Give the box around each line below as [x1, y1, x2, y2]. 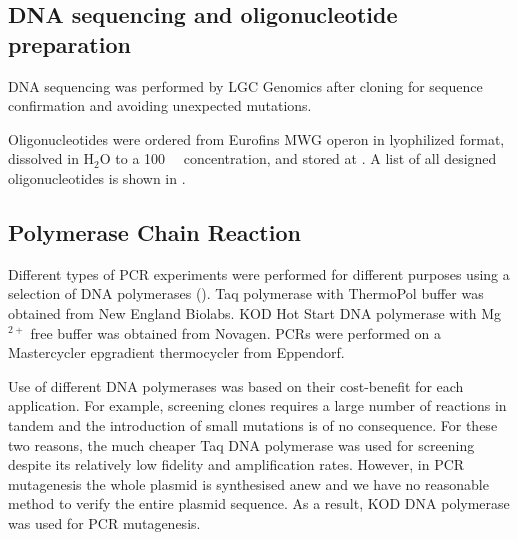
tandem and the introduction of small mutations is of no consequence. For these [8, 414, 498, 435]
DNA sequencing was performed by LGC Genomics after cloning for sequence [8, 75, 483, 96]
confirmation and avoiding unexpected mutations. [8, 95, 312, 116]
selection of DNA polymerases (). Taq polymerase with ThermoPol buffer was [8, 283, 484, 304]
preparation [8, 28, 131, 59]
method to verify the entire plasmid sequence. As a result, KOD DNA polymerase [8, 493, 510, 514]
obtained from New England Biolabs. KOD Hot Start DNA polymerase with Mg [8, 302, 502, 323]
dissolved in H [8, 148, 95, 169]
